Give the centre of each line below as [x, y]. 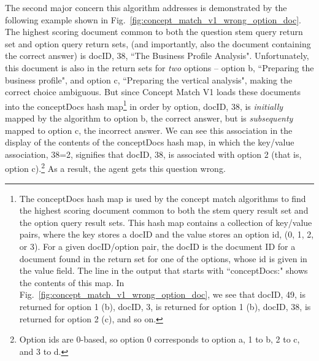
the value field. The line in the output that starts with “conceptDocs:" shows [163, 270]
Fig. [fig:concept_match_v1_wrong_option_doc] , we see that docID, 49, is [162, 294]
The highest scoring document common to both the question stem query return [154, 32]
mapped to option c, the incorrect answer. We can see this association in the [149, 130]
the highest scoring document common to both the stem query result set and [164, 210]
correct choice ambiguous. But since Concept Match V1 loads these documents [153, 92]
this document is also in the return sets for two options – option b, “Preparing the [159, 67]
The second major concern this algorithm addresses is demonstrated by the [146, 7]
